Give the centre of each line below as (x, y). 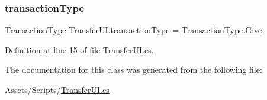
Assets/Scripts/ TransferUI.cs (57, 89)
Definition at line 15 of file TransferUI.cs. (79, 49)
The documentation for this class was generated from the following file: (133, 70)
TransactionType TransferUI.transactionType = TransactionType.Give (133, 30)
